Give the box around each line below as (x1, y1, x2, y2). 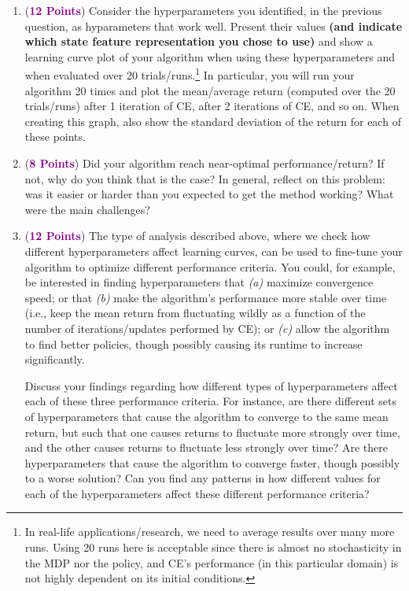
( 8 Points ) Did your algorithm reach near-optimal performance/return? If (24, 155, 385, 171)
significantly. (24, 351, 85, 368)
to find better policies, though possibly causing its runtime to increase (24, 335, 363, 352)
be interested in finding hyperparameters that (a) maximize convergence (24, 274, 374, 290)
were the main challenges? (24, 201, 150, 217)
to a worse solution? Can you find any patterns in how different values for (24, 470, 381, 486)
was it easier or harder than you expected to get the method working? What (24, 186, 394, 202)
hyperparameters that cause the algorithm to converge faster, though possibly (24, 454, 400, 471)
